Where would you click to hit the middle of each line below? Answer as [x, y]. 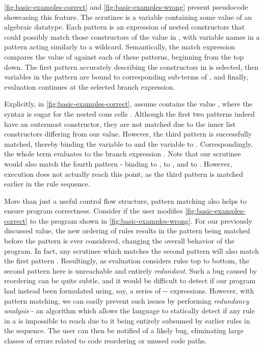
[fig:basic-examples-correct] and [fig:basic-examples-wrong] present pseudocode [126, 7]
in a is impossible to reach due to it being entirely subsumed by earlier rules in [127, 320]
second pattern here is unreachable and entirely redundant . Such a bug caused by [131, 270]
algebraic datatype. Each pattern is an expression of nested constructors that [125, 27]
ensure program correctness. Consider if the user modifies [94, 211]
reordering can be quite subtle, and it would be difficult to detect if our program [130, 280]
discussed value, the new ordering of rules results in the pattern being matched [127, 231]
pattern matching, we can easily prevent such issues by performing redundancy [127, 300]
